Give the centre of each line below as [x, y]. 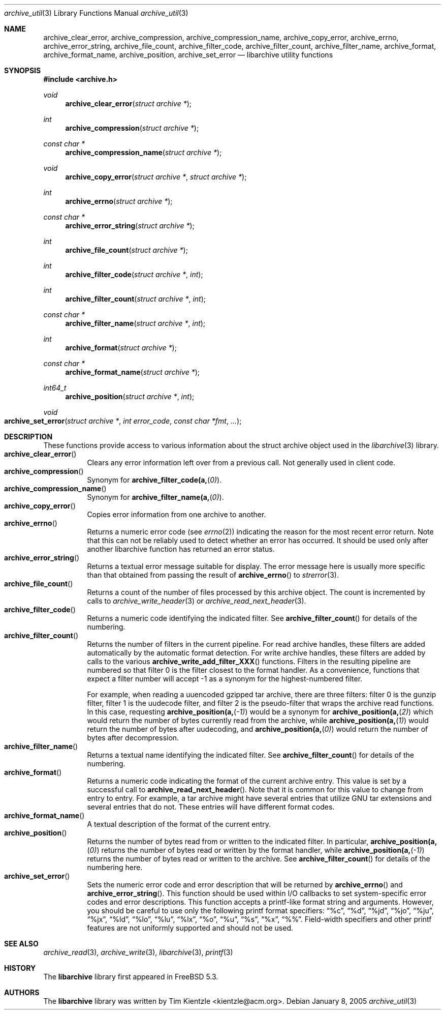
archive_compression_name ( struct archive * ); [144, 152]
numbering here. [115, 867]
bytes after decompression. [133, 738]
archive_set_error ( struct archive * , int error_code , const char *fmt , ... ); [123, 421]
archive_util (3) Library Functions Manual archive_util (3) [96, 13]
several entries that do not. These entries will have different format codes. [211, 807]
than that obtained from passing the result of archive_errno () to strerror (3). [213, 575]
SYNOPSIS [23, 70]
